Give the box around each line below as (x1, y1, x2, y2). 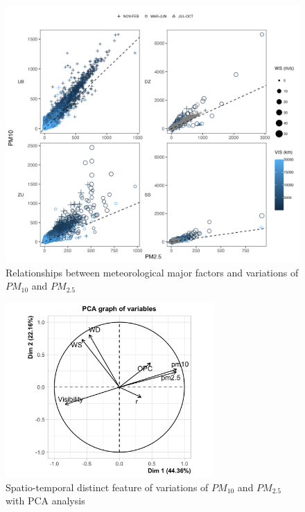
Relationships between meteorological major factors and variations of (6, 265, 299, 279)
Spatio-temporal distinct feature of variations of (6, 479, 209, 494)
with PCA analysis (6, 493, 85, 508)
